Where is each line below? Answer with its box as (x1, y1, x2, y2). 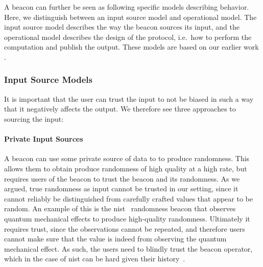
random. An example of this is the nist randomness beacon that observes (4, 203, 236, 214)
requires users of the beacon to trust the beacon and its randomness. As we (4, 173, 240, 184)
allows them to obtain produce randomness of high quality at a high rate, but (4, 163, 247, 173)
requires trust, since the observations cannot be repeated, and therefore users (4, 223, 245, 234)
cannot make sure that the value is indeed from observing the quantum (4, 233, 227, 244)
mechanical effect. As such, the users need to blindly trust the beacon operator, (4, 243, 253, 254)
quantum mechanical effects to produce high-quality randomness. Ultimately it (4, 213, 250, 224)
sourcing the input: (4, 113, 64, 124)
